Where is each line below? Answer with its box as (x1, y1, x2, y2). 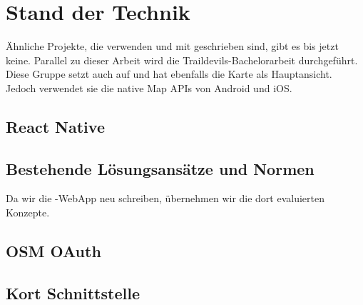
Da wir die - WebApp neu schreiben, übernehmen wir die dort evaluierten (6, 191, 325, 206)
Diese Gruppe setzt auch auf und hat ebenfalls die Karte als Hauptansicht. (6, 66, 332, 81)
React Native (6, 115, 105, 137)
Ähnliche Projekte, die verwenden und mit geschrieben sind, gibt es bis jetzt (6, 39, 339, 54)
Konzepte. (6, 205, 50, 220)
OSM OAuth (6, 240, 101, 262)
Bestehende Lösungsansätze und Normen (6, 157, 315, 179)
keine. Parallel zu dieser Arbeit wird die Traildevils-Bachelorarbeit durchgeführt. (6, 52, 358, 67)
